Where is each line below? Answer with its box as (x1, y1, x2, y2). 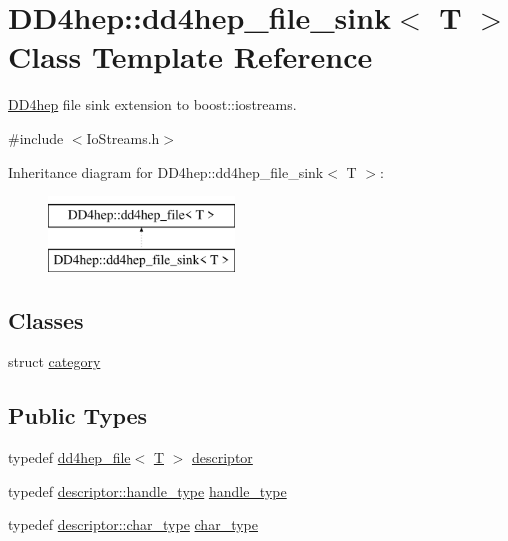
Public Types (8, 400, 148, 431)
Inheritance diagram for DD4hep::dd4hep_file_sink (8, 161, 324, 182)
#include (8, 127, 64, 148)
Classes (8, 304, 84, 335)
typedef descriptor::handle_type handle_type (8, 480, 287, 501)
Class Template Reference (8, 36, 373, 77)
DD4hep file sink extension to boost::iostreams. (8, 94, 297, 115)
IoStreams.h (86, 127, 160, 148)
